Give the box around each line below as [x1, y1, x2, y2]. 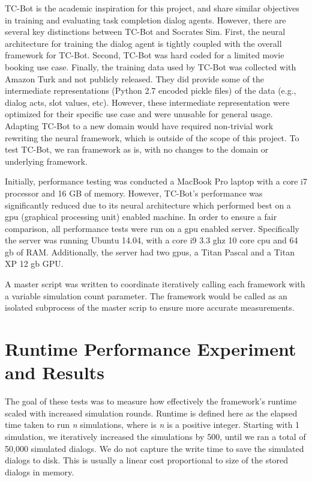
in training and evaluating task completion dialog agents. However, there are [5, 13, 286, 26]
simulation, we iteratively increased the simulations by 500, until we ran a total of [5, 430, 306, 442]
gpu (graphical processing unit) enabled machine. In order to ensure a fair [5, 210, 277, 223]
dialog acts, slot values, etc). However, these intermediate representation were [5, 96, 290, 108]
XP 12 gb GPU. [5, 257, 64, 270]
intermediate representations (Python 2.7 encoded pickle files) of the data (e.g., [5, 84, 296, 97]
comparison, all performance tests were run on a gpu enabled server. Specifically [5, 222, 299, 234]
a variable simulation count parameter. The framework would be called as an [5, 289, 287, 302]
